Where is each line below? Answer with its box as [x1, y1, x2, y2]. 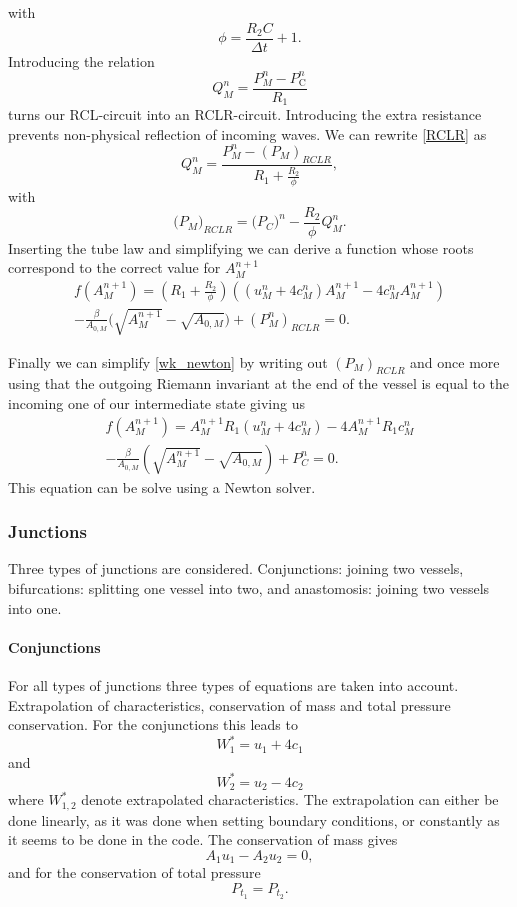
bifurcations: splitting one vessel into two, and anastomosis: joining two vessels [8, 578, 490, 599]
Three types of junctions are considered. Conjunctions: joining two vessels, [8, 558, 464, 579]
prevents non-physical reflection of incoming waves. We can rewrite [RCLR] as [8, 123, 487, 144]
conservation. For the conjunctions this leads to [8, 714, 298, 735]
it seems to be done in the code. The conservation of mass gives [8, 829, 398, 850]
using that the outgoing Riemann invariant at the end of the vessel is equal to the [8, 373, 510, 394]
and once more [410, 351, 500, 372]
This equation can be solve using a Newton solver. [8, 476, 316, 497]
